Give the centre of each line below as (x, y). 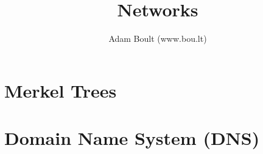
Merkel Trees (61, 90)
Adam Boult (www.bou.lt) (158, 38)
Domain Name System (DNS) (132, 138)
